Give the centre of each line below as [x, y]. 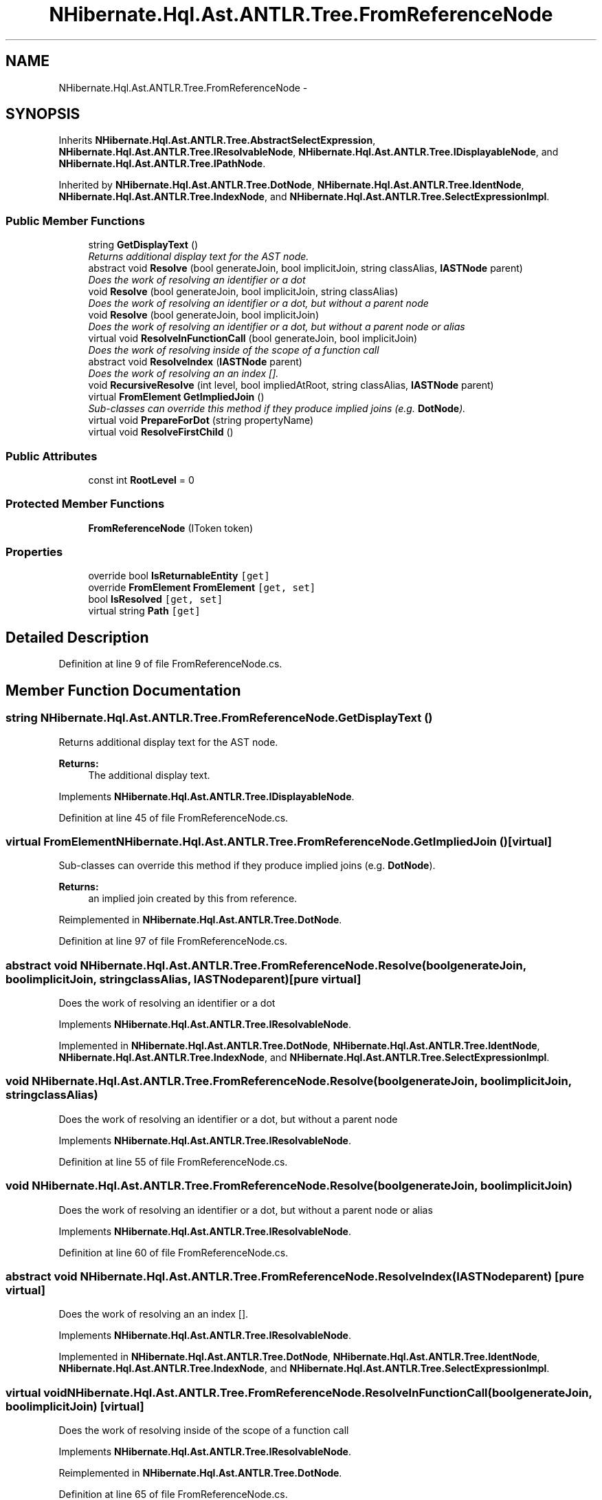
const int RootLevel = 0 [141, 480]
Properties [34, 552]
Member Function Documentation [123, 690]
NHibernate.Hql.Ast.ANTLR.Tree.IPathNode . [162, 164]
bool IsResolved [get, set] [156, 599]
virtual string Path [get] [144, 611]
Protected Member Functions [85, 504]
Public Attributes [52, 456]
